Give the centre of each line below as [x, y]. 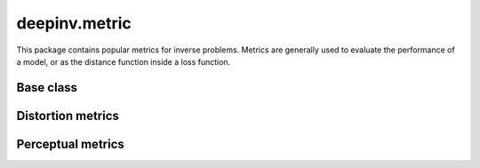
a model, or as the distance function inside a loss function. [124, 61]
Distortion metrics [68, 116]
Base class [47, 88]
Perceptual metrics [70, 144]
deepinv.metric [74, 23]
